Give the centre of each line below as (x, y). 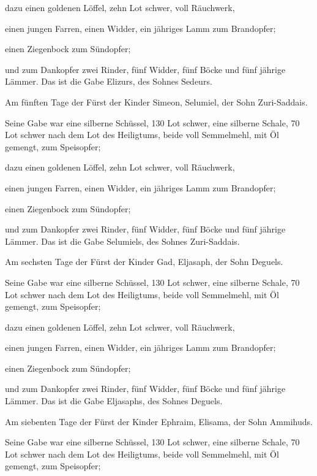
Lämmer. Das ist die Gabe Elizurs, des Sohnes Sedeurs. (109, 81)
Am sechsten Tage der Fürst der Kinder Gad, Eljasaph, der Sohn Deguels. (144, 262)
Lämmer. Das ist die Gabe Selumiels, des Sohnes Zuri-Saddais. (122, 241)
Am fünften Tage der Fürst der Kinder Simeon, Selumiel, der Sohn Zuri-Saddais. (156, 102)
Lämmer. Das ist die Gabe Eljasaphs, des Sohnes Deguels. (114, 401)
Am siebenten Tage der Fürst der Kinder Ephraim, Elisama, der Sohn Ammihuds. (159, 421)
